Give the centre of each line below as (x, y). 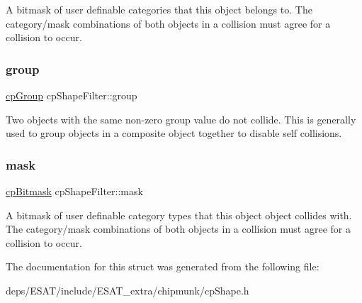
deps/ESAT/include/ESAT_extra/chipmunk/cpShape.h (128, 290)
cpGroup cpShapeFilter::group (72, 95)
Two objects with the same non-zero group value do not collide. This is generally (181, 119)
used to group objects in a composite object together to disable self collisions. (174, 133)
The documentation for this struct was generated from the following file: (163, 266)
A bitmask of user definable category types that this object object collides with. (179, 215)
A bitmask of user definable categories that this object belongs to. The (159, 9)
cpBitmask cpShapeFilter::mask (74, 191)
